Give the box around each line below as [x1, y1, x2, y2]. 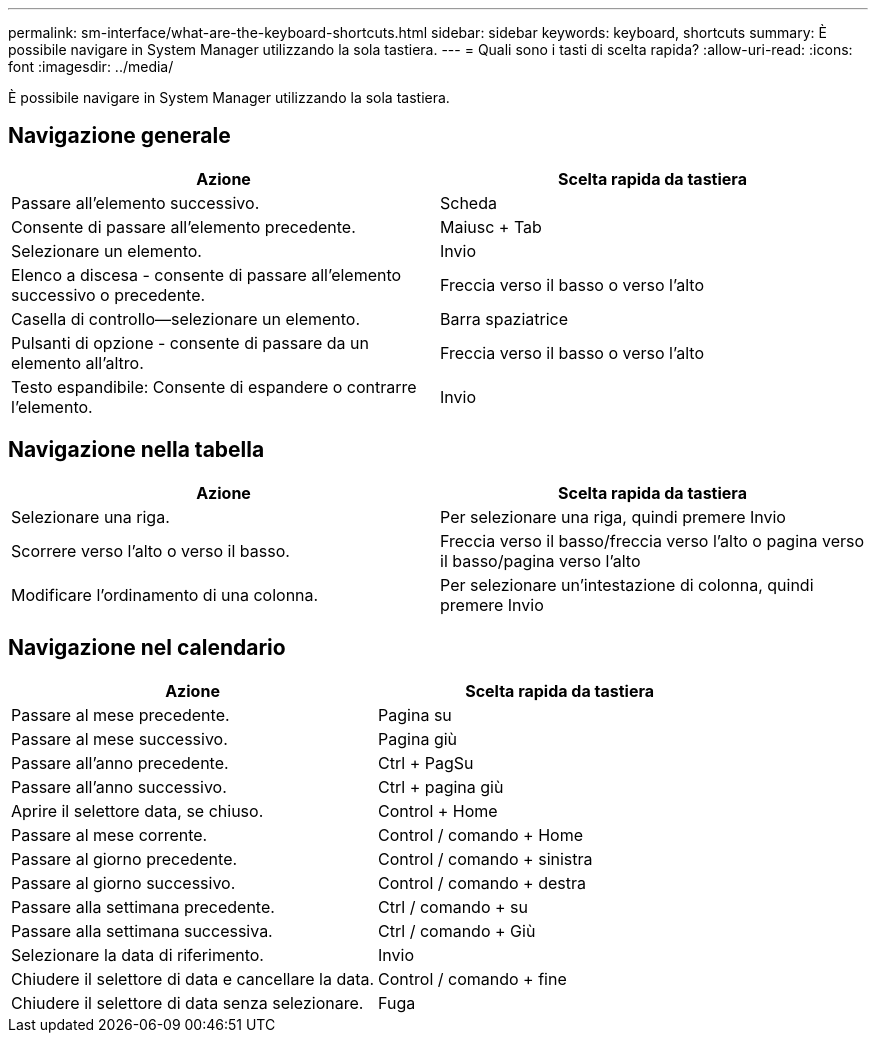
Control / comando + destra [378, 872, 586, 893]
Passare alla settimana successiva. [11, 920, 273, 941]
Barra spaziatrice [440, 308, 569, 329]
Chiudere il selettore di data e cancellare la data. [11, 968, 375, 989]
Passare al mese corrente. [11, 824, 208, 845]
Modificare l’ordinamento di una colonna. [11, 584, 319, 605]
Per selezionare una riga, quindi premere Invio [440, 506, 786, 527]
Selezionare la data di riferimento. [11, 944, 264, 965]
